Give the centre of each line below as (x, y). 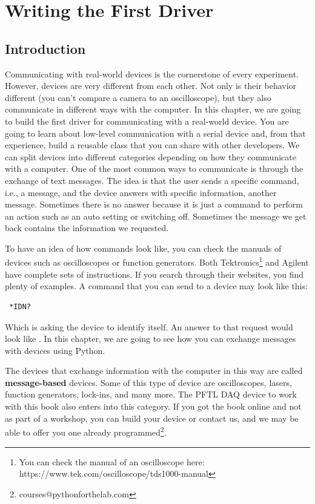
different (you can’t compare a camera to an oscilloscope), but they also (138, 97)
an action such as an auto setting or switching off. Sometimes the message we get (156, 216)
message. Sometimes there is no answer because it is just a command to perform (154, 204)
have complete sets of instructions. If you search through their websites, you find (154, 274)
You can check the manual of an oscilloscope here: (112, 461)
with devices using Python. (55, 350)
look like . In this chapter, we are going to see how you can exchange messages (151, 339)
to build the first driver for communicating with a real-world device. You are (147, 121)
